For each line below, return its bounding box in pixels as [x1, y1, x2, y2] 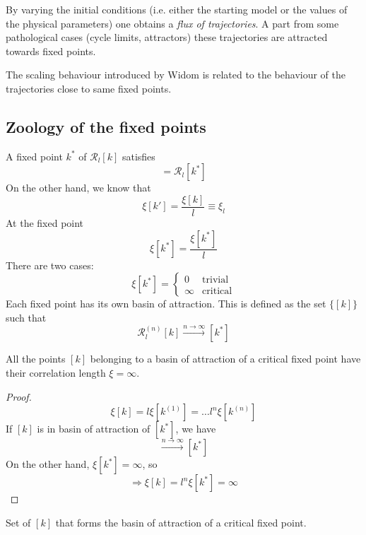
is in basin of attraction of [37, 421, 150, 436]
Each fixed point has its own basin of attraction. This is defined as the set [6, 296, 326, 311]
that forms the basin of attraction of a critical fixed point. [55, 515, 307, 529]
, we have [175, 421, 216, 436]
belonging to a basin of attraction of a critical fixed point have [90, 351, 361, 366]
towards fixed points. [6, 43, 96, 58]
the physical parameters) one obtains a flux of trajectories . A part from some [6, 16, 339, 30]
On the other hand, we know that [6, 180, 151, 195]
